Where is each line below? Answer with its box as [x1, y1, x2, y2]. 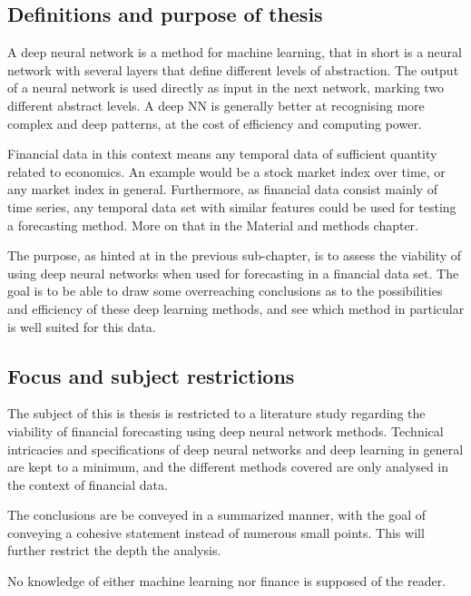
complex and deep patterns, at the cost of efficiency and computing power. [7, 113, 422, 132]
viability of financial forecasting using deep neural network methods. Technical [7, 421, 444, 440]
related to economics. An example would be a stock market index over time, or [7, 161, 446, 181]
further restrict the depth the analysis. [7, 541, 221, 560]
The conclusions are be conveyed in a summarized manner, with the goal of [7, 505, 427, 524]
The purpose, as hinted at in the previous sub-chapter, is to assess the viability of [7, 246, 462, 265]
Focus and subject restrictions [7, 361, 295, 389]
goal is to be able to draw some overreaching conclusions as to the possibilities [7, 281, 443, 300]
